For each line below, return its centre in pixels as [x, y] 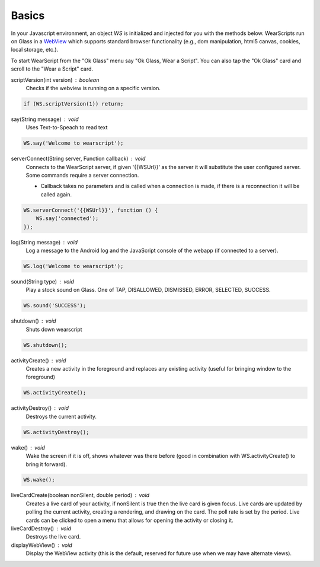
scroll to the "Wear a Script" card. [52, 69]
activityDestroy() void [40, 408]
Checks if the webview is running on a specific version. [93, 88]
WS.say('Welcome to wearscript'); [73, 143]
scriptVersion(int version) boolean [55, 79]
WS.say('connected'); [67, 219]
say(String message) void [45, 119]
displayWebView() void [41, 545]
